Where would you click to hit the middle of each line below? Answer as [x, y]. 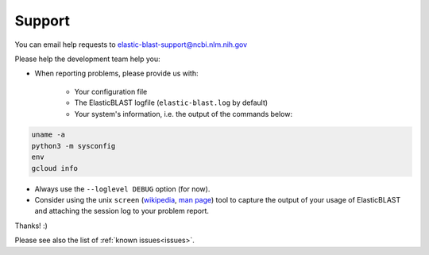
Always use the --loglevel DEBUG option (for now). [122, 189]
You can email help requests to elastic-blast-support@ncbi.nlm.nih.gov [131, 44]
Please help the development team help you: [87, 59]
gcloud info [55, 168]
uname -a [48, 135]
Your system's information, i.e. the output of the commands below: [184, 114]
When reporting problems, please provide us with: [116, 73]
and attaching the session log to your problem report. [122, 211]
